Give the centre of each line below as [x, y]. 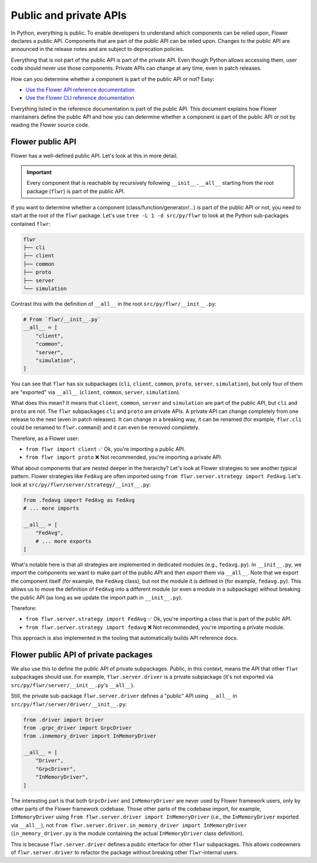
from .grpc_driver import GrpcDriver [77, 728]
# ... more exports [64, 541]
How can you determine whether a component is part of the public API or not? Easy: [112, 79]
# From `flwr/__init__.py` [62, 319]
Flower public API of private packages [82, 654]
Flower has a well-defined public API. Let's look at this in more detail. [95, 156]
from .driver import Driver [63, 720]
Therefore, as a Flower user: [45, 438]
